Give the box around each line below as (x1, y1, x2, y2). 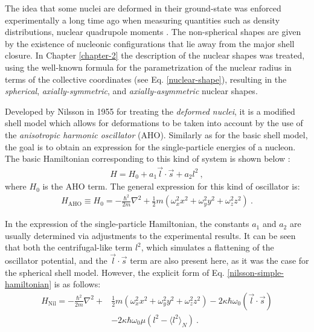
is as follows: (54, 278, 101, 290)
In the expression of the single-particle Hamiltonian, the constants (5, 217, 249, 230)
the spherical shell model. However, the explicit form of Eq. (5, 266, 225, 278)
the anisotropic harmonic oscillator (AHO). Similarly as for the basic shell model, (5, 128, 308, 141)
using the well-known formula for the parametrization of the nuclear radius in (5, 60, 292, 73)
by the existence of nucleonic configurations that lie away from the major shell (5, 37, 295, 49)
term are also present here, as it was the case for (130, 254, 309, 267)
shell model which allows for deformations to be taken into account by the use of (5, 117, 303, 129)
